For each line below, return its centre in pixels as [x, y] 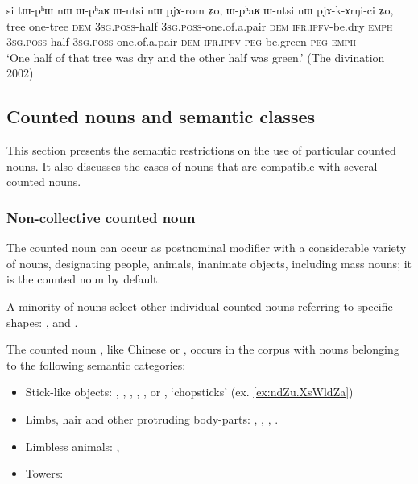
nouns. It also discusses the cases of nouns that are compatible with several [192, 165]
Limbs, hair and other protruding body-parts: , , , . [152, 418]
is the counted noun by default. [84, 279]
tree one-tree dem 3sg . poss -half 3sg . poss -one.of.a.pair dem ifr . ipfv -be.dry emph [200, 25]
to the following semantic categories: [96, 364]
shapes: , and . [42, 322]
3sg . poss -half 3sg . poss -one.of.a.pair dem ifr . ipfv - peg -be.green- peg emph [181, 41]
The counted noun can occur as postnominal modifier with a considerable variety [207, 248]
